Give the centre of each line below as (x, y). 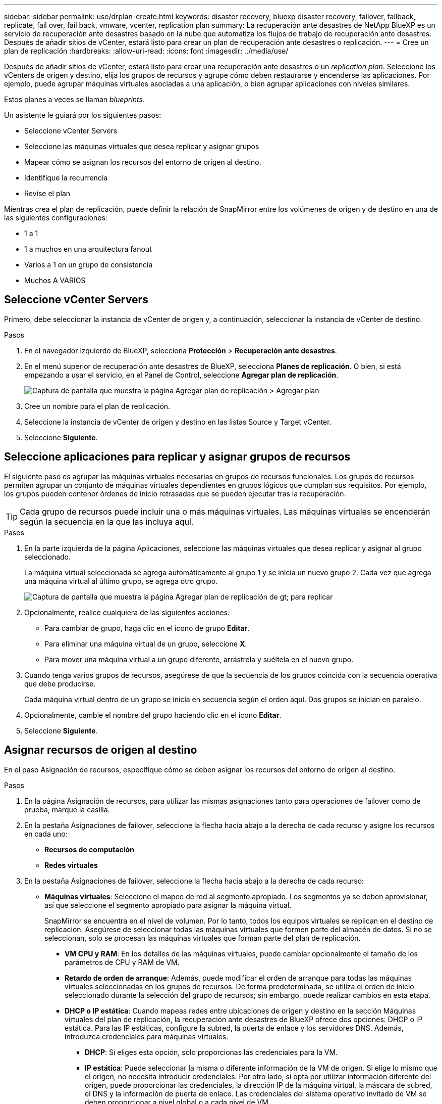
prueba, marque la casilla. (67, 809)
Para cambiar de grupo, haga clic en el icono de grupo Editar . (147, 628)
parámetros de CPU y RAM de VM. (122, 962)
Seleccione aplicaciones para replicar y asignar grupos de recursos (177, 457)
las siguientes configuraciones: (56, 218)
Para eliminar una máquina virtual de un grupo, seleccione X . (146, 643)
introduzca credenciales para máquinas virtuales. (147, 1036)
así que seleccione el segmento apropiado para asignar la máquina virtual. (168, 905)
